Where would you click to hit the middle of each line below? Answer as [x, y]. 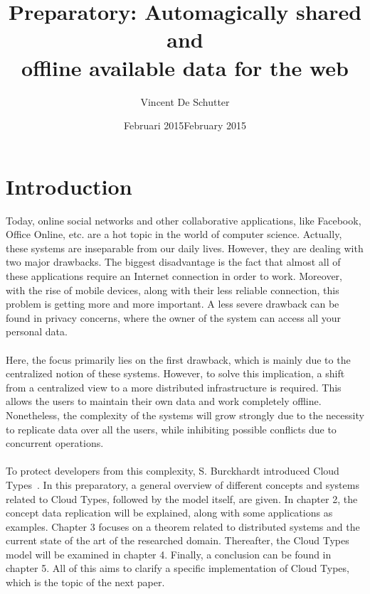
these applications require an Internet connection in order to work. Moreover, [174, 276]
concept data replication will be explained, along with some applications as [169, 513]
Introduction [69, 186]
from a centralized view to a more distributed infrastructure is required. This [174, 387]
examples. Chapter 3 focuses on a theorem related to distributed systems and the [183, 526]
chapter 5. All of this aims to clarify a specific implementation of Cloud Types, [178, 568]
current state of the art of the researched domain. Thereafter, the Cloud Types [178, 540]
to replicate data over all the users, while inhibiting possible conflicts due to [171, 429]
